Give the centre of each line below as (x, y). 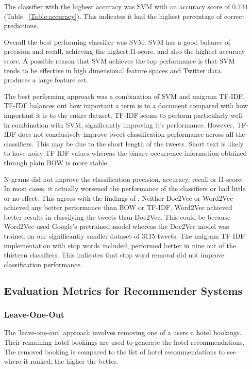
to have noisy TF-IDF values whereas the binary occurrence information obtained (126, 153)
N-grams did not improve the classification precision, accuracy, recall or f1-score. (124, 179)
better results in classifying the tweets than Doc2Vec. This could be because (117, 217)
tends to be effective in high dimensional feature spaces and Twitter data (112, 70)
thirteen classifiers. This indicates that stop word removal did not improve (114, 255)
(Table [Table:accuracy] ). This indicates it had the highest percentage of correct (124, 16)
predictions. (21, 25)
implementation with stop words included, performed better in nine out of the (120, 245)
